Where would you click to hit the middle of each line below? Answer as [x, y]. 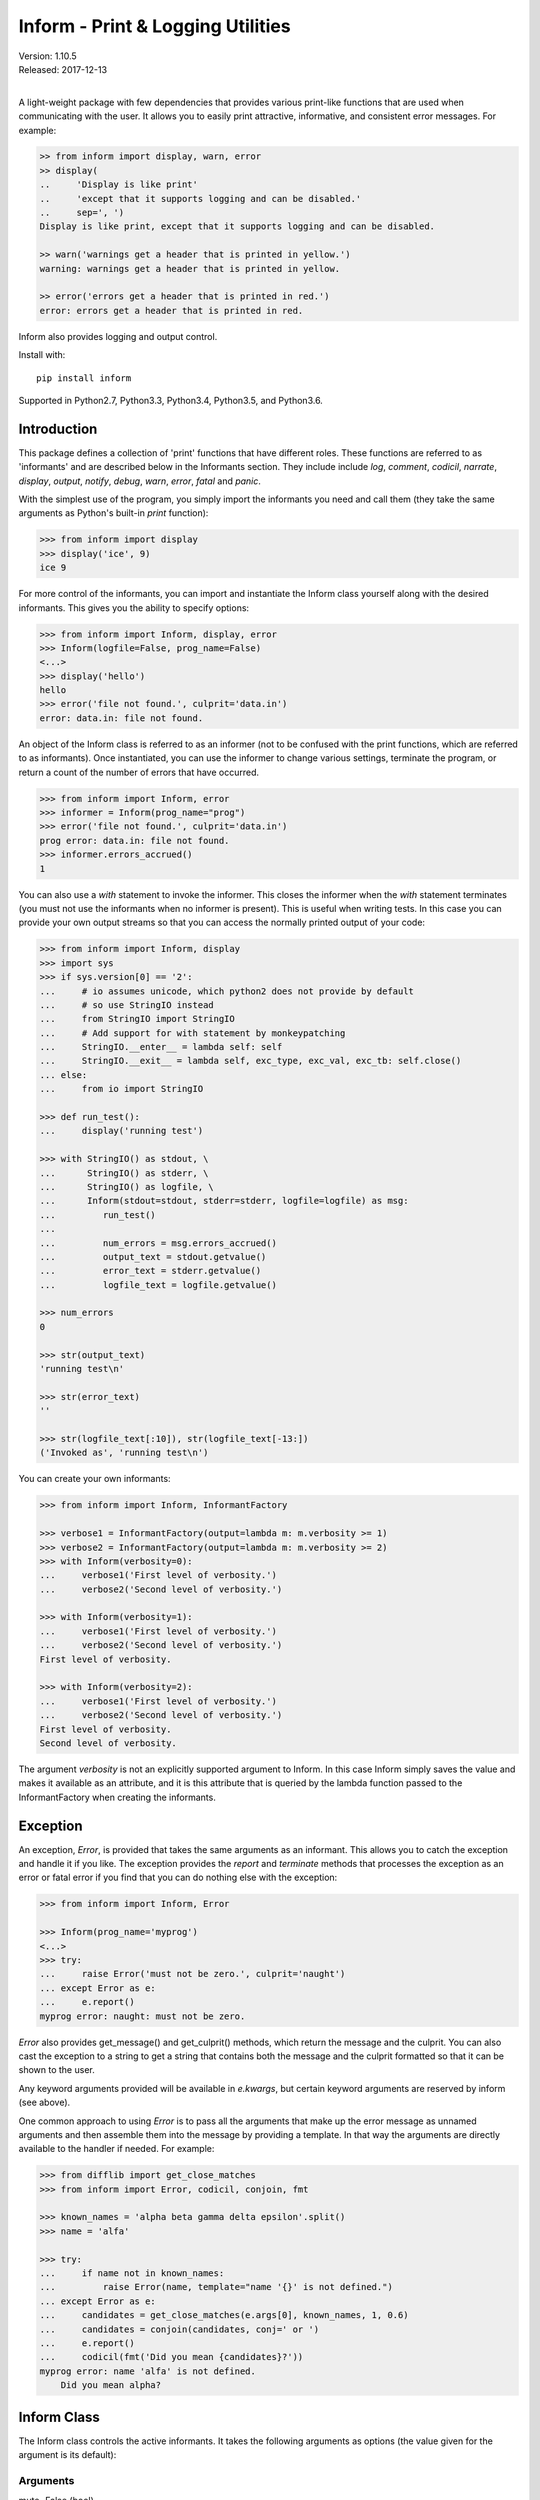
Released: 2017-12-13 [63, 69]
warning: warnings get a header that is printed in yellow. [190, 268]
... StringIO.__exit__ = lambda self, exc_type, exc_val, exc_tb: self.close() [250, 1061]
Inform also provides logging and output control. [118, 336]
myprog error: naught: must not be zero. [142, 2016]
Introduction [58, 428]
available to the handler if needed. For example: [116, 2149]
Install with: [42, 355]
